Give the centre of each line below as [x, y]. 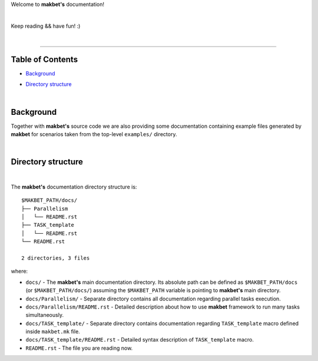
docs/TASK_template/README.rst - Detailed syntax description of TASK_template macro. [140, 340]
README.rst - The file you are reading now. [79, 348]
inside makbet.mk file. [53, 332]
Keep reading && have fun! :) [46, 26]
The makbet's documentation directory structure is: [74, 187]
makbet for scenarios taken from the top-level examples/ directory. [94, 134]
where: [19, 271]
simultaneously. [45, 315]
